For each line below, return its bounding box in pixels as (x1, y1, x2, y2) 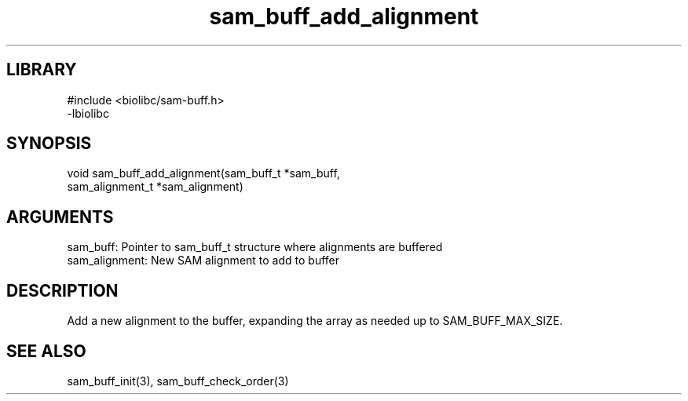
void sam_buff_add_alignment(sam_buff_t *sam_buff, (67, 166, 340, 180)
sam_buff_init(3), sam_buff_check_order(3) (67, 374, 289, 388)
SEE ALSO (6, 341, 86, 361)
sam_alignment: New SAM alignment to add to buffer (67, 253, 340, 268)
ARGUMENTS (6, 206, 114, 227)
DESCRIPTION (6, 280, 119, 301)
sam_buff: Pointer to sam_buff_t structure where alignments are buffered (67, 240, 443, 254)
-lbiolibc (67, 106, 109, 120)
